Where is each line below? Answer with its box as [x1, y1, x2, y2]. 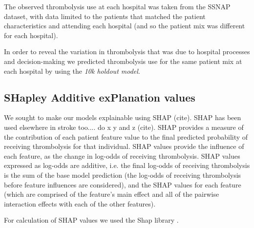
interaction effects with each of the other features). [4, 198, 156, 208]
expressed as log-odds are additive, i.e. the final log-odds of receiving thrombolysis [4, 160, 250, 170]
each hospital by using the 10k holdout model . [4, 65, 140, 76]
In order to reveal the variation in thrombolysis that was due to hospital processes [4, 46, 250, 57]
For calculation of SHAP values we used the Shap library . [4, 215, 179, 225]
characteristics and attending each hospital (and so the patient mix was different [4, 21, 245, 31]
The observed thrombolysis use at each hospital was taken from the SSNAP [4, 1, 231, 11]
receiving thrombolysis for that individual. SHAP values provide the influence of [4, 141, 244, 151]
